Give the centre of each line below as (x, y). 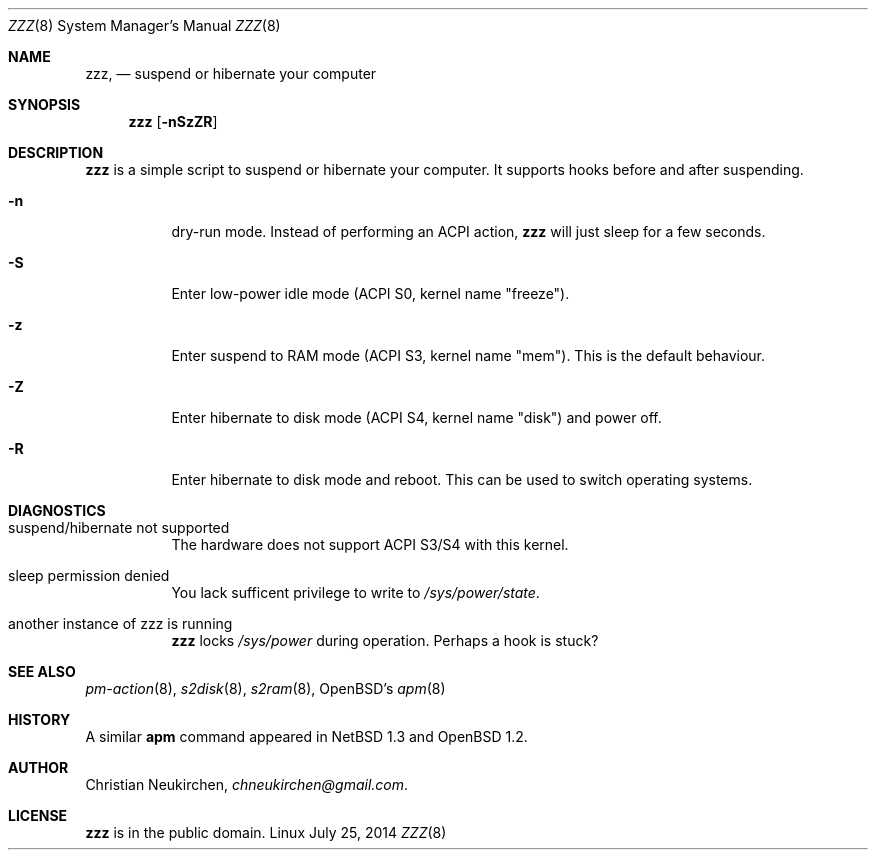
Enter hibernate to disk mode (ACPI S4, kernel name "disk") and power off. (416, 417)
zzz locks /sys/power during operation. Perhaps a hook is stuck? (385, 640)
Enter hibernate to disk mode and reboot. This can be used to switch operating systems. (462, 479)
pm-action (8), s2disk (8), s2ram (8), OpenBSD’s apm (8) (265, 688)
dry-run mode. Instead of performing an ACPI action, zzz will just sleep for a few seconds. (468, 231)
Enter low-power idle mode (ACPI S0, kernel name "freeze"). (370, 293)
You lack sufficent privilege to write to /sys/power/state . (355, 592)
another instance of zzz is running (120, 623)
